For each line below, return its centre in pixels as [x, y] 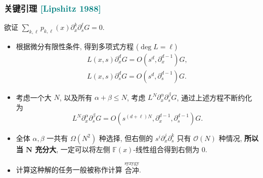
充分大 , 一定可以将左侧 [73, 149]
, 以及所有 [76, 97]
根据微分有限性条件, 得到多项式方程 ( [77, 46]
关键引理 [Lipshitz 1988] [53, 8]
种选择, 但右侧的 [126, 138]
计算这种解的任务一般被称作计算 [69, 170]
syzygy [132, 163]
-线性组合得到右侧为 [166, 149]
